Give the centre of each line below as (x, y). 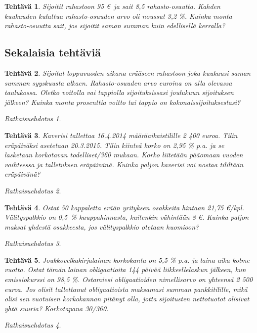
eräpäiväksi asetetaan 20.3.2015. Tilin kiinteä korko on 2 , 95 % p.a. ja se (114, 145)
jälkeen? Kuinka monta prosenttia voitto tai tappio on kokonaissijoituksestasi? (123, 102)
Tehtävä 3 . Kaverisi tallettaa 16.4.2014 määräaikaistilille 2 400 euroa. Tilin (121, 135)
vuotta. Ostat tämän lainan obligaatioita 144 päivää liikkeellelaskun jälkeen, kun (125, 269)
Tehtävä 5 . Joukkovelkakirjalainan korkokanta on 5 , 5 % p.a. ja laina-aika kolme (127, 260)
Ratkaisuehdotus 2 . (33, 190)
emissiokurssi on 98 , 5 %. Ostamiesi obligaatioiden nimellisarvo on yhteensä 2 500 (129, 279)
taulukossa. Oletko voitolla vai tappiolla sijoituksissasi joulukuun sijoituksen (119, 92)
